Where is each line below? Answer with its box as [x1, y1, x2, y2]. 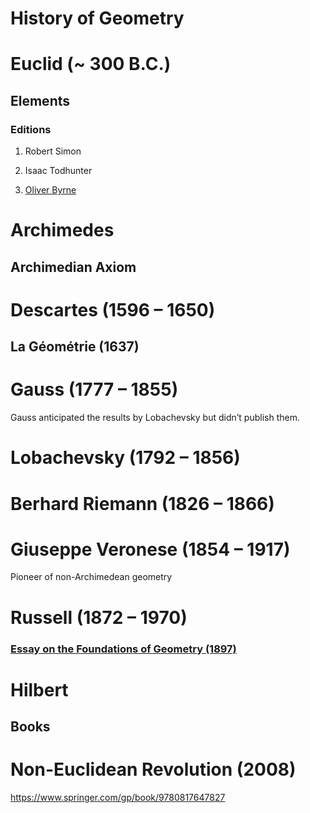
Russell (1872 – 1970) [10, 606, 188, 629]
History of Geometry [10, 7, 185, 30]
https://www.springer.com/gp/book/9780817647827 [10, 792, 226, 804]
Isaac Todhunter [24, 165, 93, 177]
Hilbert [10, 678, 69, 701]
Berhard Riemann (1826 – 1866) [10, 492, 275, 515]
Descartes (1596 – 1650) [10, 298, 216, 321]
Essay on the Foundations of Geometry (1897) [10, 642, 237, 656]
